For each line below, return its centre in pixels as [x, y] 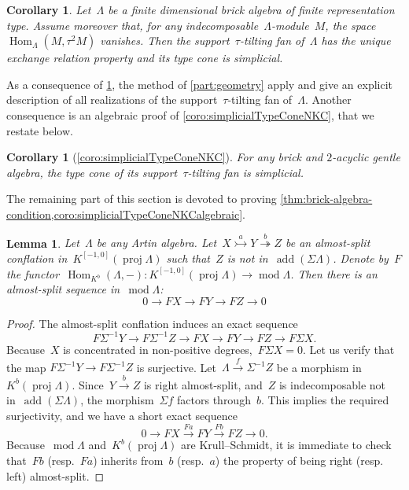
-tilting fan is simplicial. [245, 172]
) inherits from [128, 460]
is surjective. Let [176, 367]
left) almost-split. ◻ [55, 475]
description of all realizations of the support [112, 99]
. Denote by [361, 258]
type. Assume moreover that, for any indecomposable [133, 25]
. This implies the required [325, 400]
